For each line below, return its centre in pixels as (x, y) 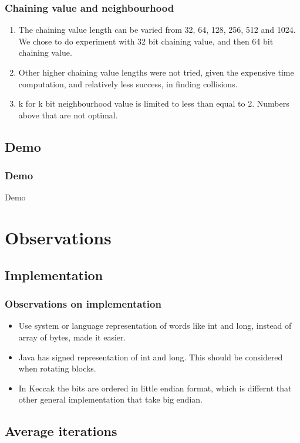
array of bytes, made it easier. (72, 337)
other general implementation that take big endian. (110, 399)
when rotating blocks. (57, 368)
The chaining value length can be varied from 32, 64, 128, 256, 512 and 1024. (157, 30)
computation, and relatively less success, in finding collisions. (128, 84)
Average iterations (61, 431)
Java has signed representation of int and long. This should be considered (151, 357)
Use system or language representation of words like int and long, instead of (155, 326)
